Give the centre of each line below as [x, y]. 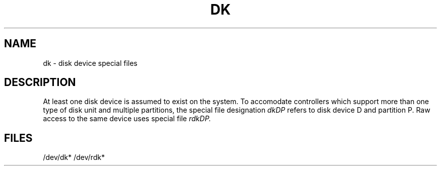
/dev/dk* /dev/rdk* [74, 157]
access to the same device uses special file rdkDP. [127, 119]
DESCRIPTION [40, 82]
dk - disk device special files [90, 63]
